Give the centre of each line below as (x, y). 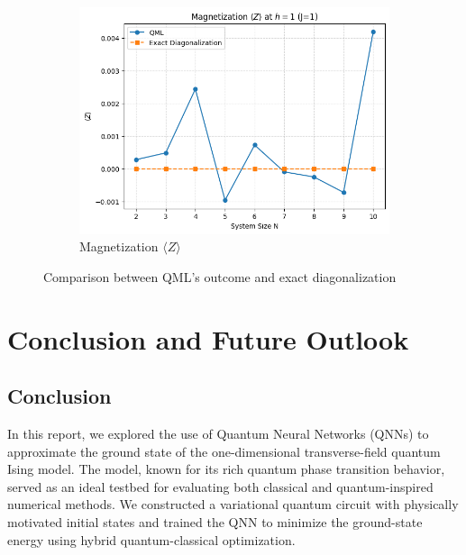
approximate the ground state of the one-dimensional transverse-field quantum (224, 451)
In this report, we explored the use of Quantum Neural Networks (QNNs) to (218, 434)
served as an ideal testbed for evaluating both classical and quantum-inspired (220, 486)
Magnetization (119, 246)
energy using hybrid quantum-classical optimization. (151, 539)
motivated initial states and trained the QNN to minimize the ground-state (215, 522)
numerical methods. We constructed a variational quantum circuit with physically (233, 504)
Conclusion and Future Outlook (208, 338)
